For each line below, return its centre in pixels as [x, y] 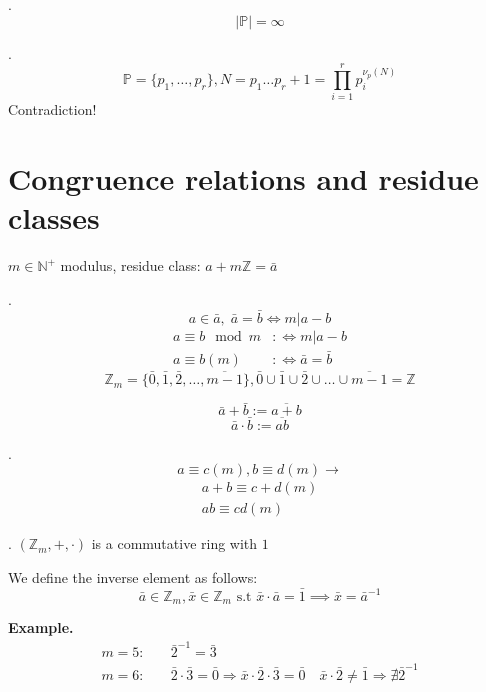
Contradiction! [52, 109]
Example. [41, 627]
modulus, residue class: [130, 265]
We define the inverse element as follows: [133, 576]
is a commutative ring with [174, 543]
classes [54, 217]
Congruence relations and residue [243, 178]
